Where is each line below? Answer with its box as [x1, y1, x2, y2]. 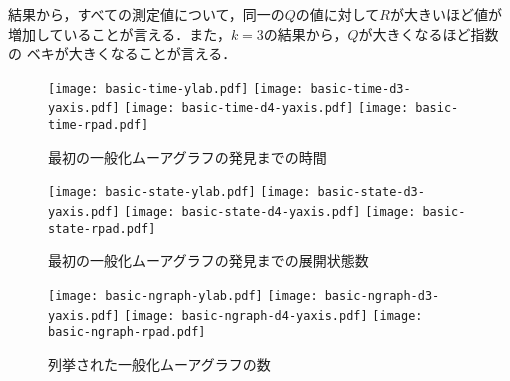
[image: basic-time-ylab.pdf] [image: [48, 81, 304, 96]
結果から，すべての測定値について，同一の [8, 4, 285, 24]
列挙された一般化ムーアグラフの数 [48, 353, 271, 374]
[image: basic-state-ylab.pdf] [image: [48, 185, 311, 200]
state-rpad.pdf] [48, 221, 156, 236]
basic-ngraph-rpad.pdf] [48, 325, 206, 340]
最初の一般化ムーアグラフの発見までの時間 [48, 146, 327, 167]
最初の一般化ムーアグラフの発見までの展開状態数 [48, 250, 369, 271]
